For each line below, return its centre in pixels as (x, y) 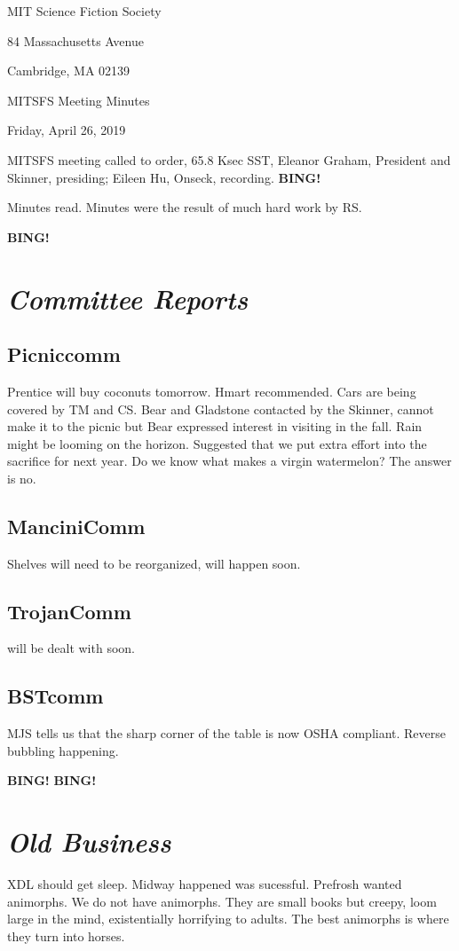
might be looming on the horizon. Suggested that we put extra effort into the (217, 443)
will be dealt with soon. (71, 648)
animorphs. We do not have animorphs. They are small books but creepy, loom (222, 901)
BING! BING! (52, 780)
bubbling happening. (63, 750)
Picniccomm (64, 354)
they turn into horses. (66, 935)
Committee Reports (128, 298)
